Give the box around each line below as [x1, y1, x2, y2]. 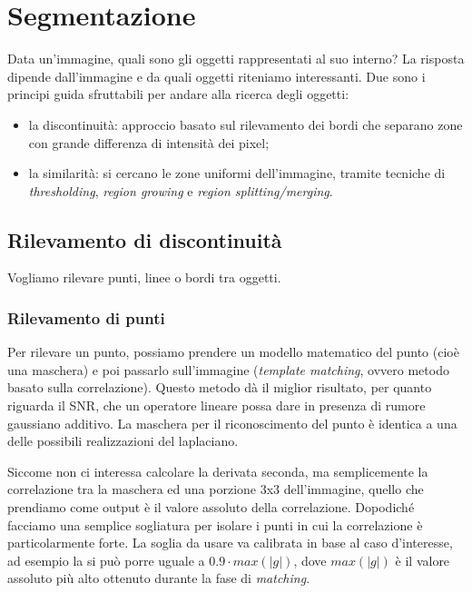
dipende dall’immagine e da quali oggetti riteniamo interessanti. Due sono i [7, 66, 426, 85]
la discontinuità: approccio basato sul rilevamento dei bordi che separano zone [28, 114, 463, 133]
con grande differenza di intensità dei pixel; [28, 133, 270, 152]
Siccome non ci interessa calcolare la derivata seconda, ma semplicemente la [7, 461, 428, 480]
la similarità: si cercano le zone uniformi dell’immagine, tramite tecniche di [28, 163, 446, 183]
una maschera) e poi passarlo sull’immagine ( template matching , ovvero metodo [7, 360, 449, 379]
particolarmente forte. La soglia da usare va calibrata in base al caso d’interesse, [7, 533, 453, 552]
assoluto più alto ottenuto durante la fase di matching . [7, 568, 310, 588]
